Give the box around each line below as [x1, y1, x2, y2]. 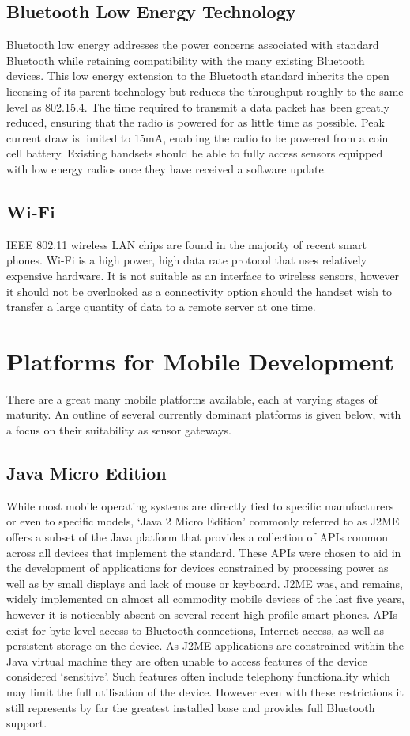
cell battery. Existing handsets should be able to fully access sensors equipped [6, 145, 383, 161]
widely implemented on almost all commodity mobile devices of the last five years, [6, 590, 404, 607]
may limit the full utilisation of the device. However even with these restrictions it [6, 683, 404, 700]
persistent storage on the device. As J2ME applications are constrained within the [6, 637, 404, 654]
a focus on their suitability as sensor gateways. [6, 422, 231, 438]
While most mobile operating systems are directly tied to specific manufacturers [6, 497, 394, 514]
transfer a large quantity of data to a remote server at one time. [6, 298, 316, 315]
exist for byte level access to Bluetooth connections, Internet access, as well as [6, 621, 384, 638]
